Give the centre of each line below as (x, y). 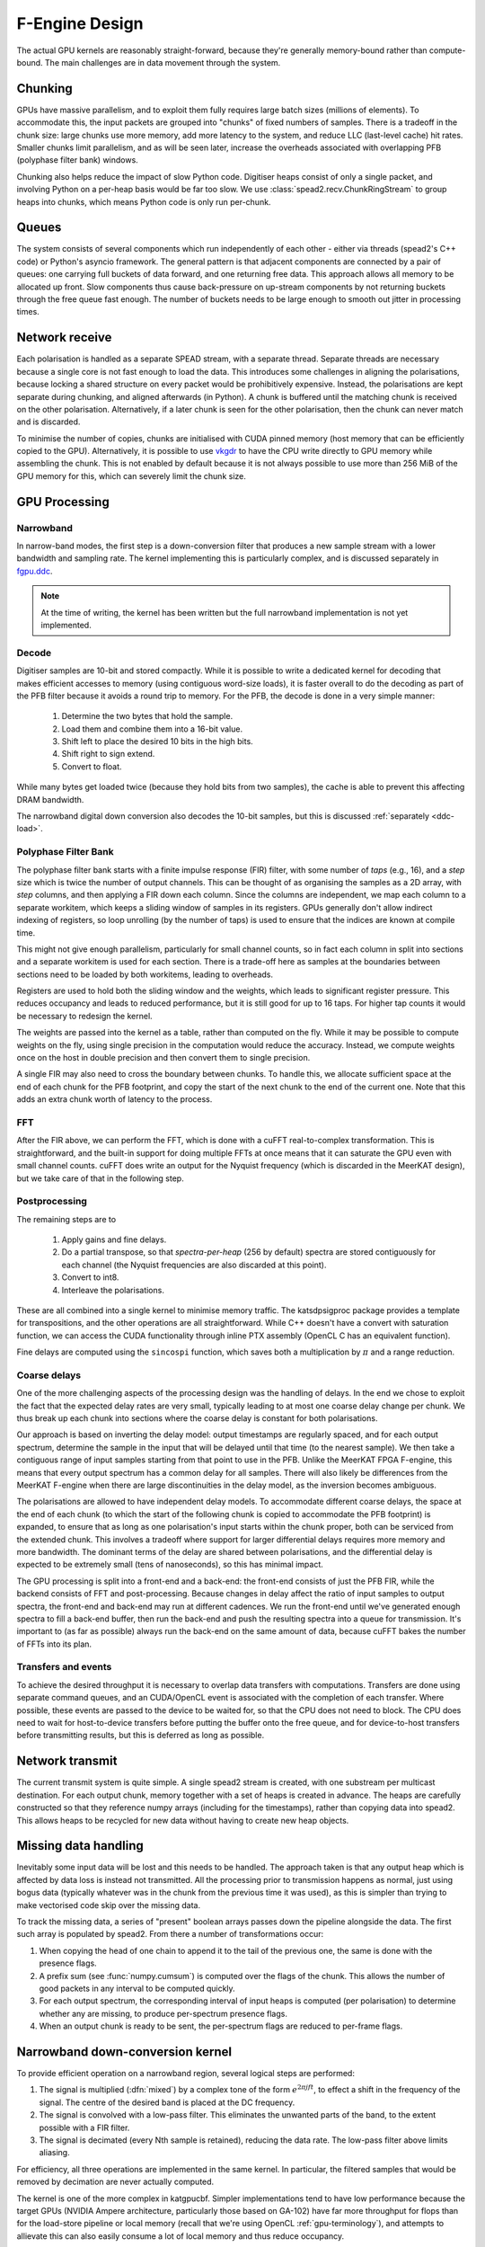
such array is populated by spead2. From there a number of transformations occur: (170, 1934)
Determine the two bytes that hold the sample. (147, 716)
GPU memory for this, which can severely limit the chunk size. (132, 475)
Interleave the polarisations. (113, 1290)
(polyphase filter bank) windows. (77, 160)
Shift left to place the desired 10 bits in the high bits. (157, 742)
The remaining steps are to (66, 1219)
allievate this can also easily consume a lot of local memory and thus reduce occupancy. (181, 2236)
